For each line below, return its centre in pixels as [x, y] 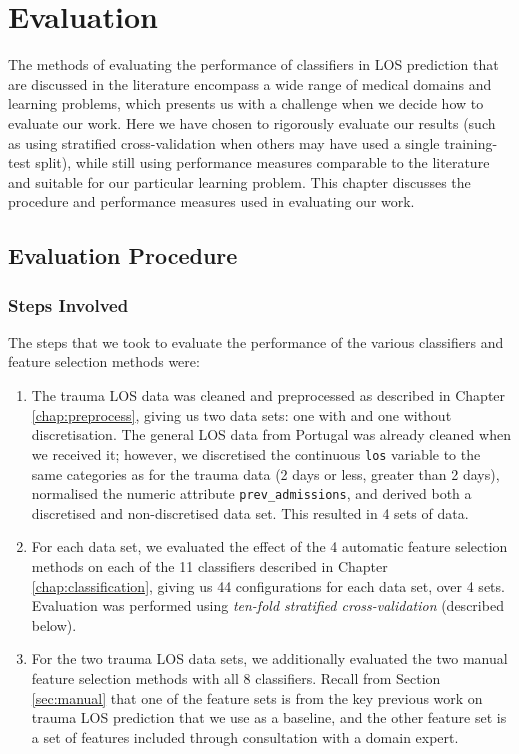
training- [471, 142]
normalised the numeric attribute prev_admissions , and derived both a [251, 493]
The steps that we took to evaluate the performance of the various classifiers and [256, 341]
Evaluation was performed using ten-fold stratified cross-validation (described [267, 605]
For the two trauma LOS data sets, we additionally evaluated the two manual [269, 658]
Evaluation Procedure [123, 255]
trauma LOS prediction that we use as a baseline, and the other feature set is [269, 717]
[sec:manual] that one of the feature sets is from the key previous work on [257, 697]
